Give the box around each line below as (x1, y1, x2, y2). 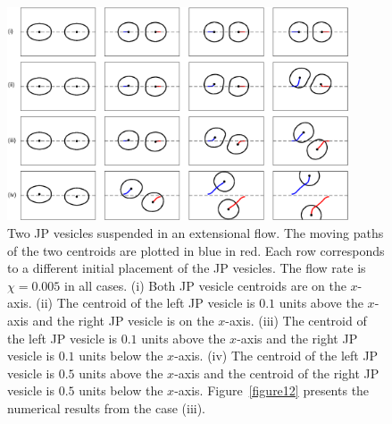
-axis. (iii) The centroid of (225, 311, 367, 330)
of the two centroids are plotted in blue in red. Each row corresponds (7, 241, 385, 259)
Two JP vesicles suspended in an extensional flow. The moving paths (7, 224, 384, 242)
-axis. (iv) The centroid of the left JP (174, 346, 379, 365)
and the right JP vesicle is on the (32, 311, 214, 330)
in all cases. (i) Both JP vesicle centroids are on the (63, 276, 346, 294)
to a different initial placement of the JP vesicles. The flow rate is (7, 259, 366, 277)
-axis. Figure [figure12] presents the (174, 381, 370, 400)
